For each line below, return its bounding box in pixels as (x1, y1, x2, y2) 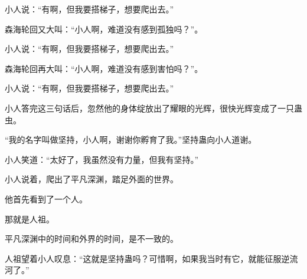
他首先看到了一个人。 (5, 192, 87, 205)
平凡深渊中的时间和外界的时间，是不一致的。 (5, 232, 178, 245)
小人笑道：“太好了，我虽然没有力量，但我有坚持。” (5, 153, 199, 165)
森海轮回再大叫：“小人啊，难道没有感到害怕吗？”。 (5, 62, 203, 74)
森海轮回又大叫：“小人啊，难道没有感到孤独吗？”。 (5, 22, 203, 35)
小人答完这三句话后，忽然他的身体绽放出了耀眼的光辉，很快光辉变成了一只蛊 (5, 101, 302, 114)
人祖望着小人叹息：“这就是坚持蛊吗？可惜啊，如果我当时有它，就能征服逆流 (5, 252, 298, 264)
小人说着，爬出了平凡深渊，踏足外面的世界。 (5, 173, 178, 185)
